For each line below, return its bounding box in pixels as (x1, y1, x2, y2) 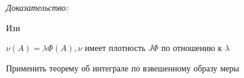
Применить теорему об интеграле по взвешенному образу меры (6, 61, 239, 74)
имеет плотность (84, 41, 146, 54)
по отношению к (161, 41, 222, 54)
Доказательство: (6, 1, 69, 13)
